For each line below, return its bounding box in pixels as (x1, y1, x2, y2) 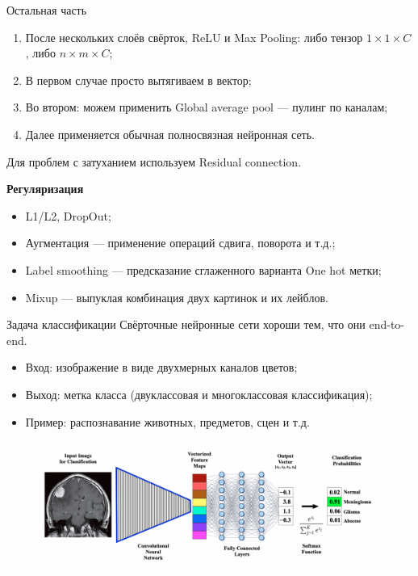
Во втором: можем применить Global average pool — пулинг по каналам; (25, 99, 388, 116)
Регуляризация (6, 180, 84, 197)
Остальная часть (6, 2, 87, 18)
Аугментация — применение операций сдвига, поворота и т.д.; (25, 234, 336, 251)
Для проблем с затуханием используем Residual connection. (6, 153, 302, 170)
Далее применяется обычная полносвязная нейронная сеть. (25, 125, 315, 142)
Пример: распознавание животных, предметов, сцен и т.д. (25, 413, 310, 430)
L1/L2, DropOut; (25, 207, 111, 224)
